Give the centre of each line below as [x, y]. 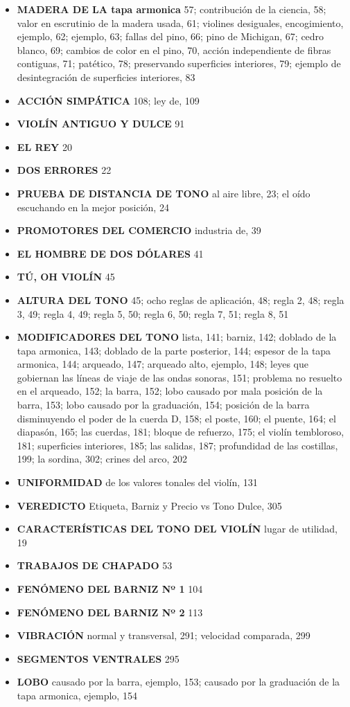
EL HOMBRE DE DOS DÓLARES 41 [110, 253]
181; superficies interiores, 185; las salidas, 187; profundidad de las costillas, [177, 445]
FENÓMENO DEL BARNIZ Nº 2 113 [110, 612]
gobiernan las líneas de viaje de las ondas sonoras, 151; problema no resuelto [180, 377]
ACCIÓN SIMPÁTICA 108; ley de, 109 [108, 100]
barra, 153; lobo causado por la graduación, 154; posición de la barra [163, 405]
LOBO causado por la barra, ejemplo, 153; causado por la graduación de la [178, 682]
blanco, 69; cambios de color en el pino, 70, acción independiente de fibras [174, 50]
